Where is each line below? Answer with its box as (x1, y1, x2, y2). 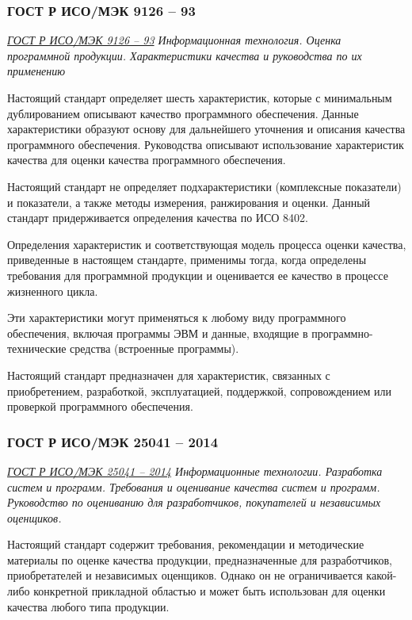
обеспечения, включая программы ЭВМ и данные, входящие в (7, 324, 308, 341)
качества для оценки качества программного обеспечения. (7, 151, 286, 168)
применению (7, 63, 66, 79)
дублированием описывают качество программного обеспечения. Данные (7, 105, 359, 121)
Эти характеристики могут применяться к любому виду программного (7, 309, 346, 326)
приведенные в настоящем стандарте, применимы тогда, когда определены (7, 251, 367, 268)
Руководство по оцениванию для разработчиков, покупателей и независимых (7, 494, 381, 511)
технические (7, 340, 67, 357)
